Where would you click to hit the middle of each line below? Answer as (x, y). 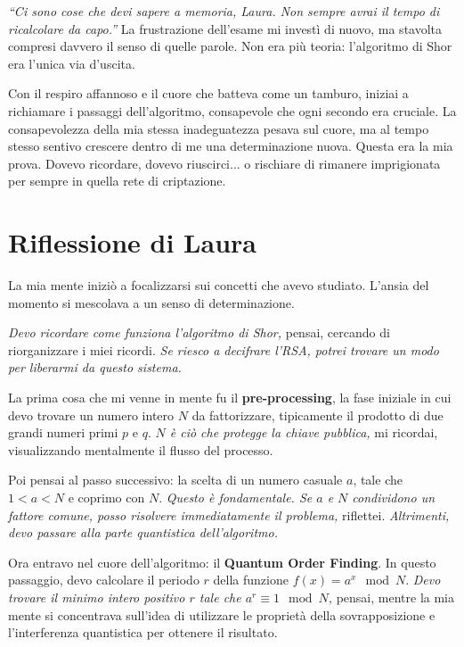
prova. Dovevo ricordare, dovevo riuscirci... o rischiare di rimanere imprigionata (224, 163)
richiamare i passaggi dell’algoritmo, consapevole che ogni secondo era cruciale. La (232, 110)
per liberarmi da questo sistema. (95, 367)
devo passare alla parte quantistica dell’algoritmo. (143, 532)
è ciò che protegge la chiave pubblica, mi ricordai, (304, 432)
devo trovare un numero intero (91, 415)
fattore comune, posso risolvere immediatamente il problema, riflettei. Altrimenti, (229, 514)
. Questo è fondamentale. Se (236, 497)
